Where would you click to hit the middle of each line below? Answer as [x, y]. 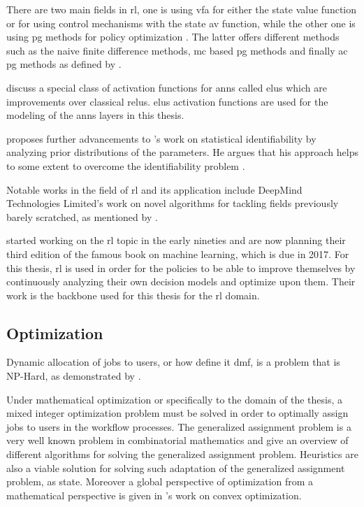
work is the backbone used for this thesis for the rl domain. [133, 295]
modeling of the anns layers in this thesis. [95, 115]
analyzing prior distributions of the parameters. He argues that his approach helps [182, 152]
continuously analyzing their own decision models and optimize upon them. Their [181, 281]
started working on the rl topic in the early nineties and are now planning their [176, 240]
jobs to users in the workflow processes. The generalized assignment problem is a [179, 426]
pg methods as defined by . [64, 64]
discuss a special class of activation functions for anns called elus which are [167, 87]
